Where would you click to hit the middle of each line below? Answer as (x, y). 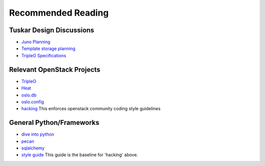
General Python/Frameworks (54, 123)
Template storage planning (48, 48)
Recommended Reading (59, 13)
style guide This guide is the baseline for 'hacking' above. (80, 155)
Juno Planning (36, 42)
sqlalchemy (33, 148)
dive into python (38, 134)
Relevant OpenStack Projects (55, 69)
